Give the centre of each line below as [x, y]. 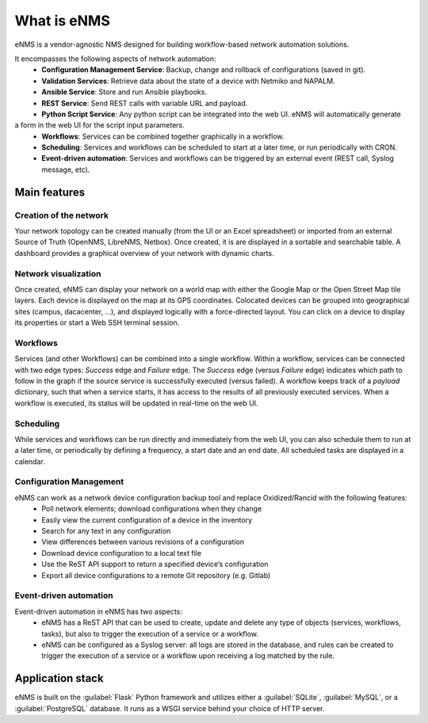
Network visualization [58, 273]
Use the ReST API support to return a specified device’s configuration [155, 564]
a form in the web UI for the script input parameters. [100, 125]
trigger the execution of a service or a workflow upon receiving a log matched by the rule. [188, 656]
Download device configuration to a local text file [122, 553]
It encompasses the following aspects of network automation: [116, 59]
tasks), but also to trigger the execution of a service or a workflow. [150, 634]
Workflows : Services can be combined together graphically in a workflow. [163, 136]
